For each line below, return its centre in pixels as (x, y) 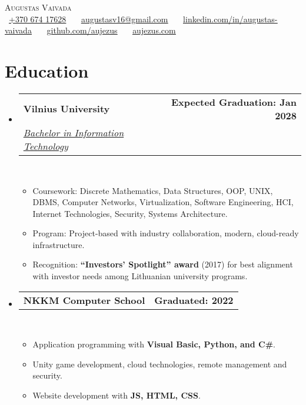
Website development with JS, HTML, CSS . (117, 395)
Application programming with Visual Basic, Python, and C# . (154, 344)
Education (47, 70)
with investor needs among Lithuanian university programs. (140, 276)
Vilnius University (66, 109)
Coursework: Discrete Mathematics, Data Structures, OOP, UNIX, (153, 190)
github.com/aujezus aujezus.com (111, 30)
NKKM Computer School (84, 300)
